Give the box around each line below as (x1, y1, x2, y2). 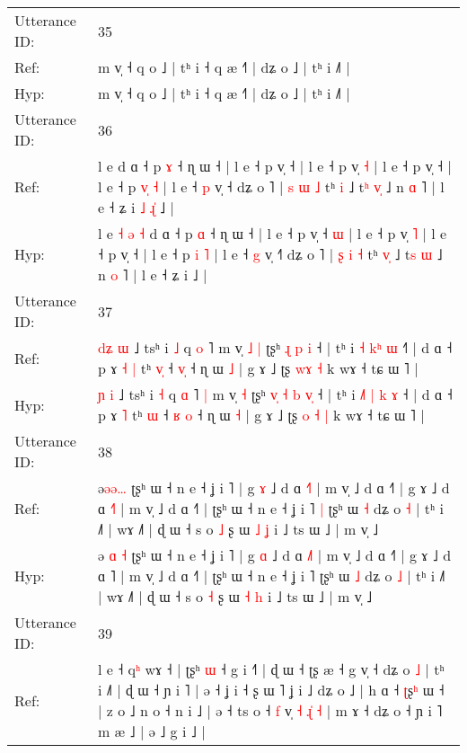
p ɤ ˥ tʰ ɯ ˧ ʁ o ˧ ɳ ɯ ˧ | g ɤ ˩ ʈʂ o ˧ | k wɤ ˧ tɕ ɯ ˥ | (97, 404, 425, 425)
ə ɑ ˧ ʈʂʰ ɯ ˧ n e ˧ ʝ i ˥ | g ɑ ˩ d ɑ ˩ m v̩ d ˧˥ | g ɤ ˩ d (97, 545, 452, 565)
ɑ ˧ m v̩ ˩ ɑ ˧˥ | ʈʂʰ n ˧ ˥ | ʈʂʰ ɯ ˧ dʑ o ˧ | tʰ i (97, 498, 444, 518)
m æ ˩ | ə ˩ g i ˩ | (97, 721, 206, 741)
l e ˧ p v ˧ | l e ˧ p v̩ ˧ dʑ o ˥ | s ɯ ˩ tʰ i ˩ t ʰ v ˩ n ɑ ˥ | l (97, 176, 445, 197)
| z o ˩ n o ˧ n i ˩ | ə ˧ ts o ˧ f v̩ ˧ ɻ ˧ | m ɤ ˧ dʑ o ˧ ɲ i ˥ (97, 700, 443, 721)
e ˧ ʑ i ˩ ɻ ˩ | (97, 197, 174, 217)
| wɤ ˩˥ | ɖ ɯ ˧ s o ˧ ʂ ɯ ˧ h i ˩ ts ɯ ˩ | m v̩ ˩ (97, 586, 373, 607)
